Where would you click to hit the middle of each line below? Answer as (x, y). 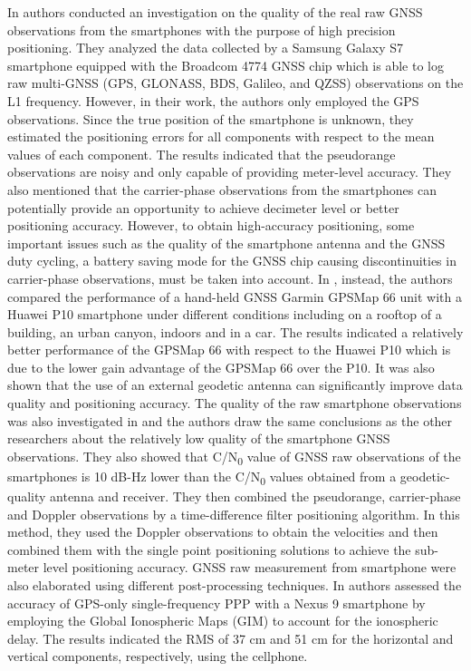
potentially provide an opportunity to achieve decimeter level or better (203, 207)
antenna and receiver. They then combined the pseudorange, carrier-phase (255, 496)
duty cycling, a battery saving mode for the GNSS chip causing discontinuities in (232, 261)
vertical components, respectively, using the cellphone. (158, 656)
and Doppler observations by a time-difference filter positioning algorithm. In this (234, 514)
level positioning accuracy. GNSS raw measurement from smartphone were (250, 567)
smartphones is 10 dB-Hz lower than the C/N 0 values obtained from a (202, 477)
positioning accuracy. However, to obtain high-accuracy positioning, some (211, 225)
